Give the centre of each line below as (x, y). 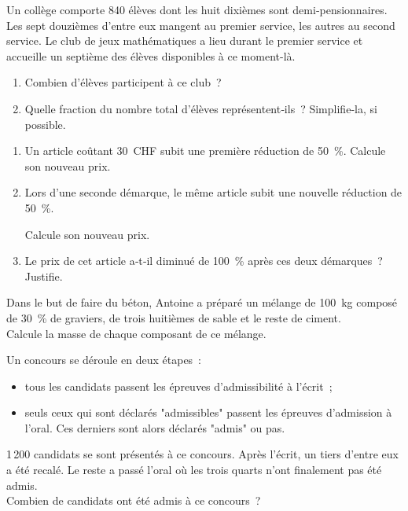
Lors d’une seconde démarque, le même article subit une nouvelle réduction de (213, 192)
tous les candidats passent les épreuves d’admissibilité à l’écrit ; (178, 386)
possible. (45, 124)
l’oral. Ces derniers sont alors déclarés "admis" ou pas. (155, 427)
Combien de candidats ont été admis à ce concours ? (134, 500)
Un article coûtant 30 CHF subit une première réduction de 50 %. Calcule (205, 151)
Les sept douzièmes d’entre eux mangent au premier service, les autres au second (201, 25)
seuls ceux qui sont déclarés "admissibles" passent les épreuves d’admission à (208, 412)
